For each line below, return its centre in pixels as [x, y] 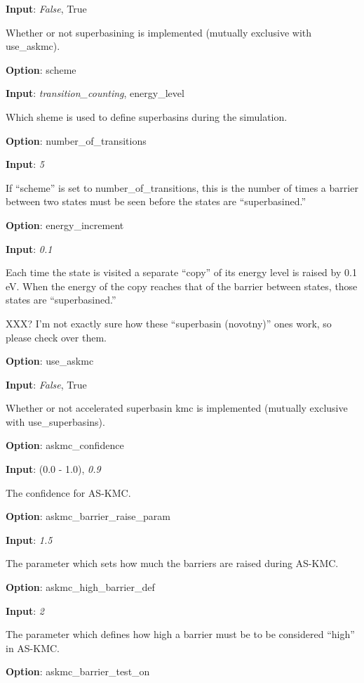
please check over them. [56, 337]
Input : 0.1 [29, 248]
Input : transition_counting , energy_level [95, 93]
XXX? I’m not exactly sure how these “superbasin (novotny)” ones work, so [169, 323]
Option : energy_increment [65, 225]
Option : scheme [41, 69]
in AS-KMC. [33, 648]
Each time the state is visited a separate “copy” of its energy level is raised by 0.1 [181, 272]
